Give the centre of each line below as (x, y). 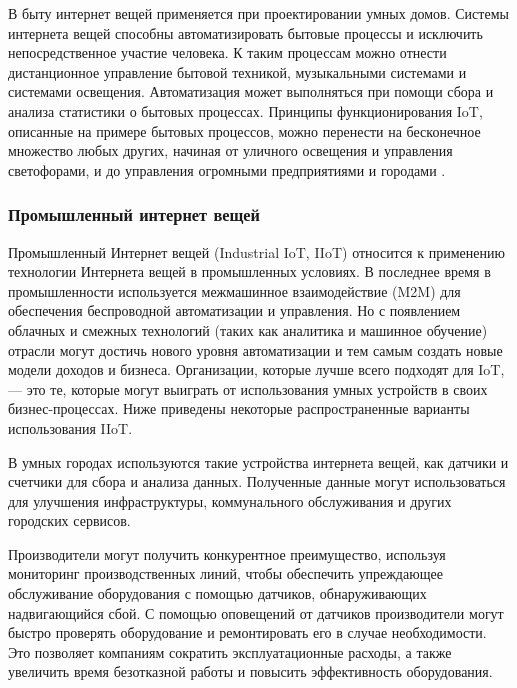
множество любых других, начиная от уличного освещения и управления (230, 150)
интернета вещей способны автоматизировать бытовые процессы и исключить (245, 32)
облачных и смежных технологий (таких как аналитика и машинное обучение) (248, 329)
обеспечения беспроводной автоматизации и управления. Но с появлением (234, 310)
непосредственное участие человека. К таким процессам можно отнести (227, 52)
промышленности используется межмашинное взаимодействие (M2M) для (234, 290)
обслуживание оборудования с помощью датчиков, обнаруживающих (217, 593)
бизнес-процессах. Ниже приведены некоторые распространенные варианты (239, 408)
